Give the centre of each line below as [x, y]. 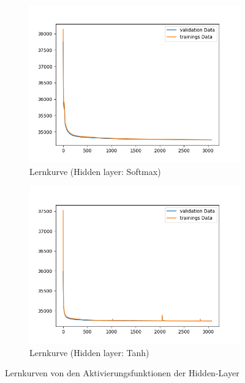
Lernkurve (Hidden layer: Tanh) [89, 352]
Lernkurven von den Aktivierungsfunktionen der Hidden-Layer [122, 373]
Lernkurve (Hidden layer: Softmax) [95, 171]
